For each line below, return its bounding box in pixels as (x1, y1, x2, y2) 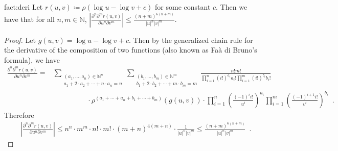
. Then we (216, 2, 247, 12)
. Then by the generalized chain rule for (128, 34, 253, 45)
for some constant (155, 2, 211, 12)
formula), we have (4, 54, 60, 65)
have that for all (4, 13, 55, 24)
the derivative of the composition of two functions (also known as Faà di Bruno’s (4, 44, 257, 55)
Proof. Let (4, 34, 36, 45)
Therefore (4, 109, 34, 120)
